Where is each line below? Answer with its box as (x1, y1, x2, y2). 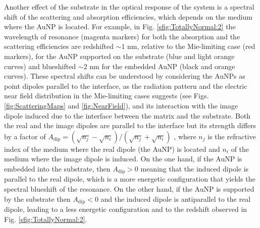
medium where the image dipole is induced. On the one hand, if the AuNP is (4, 153, 242, 164)
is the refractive (207, 131, 256, 141)
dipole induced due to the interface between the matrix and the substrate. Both (4, 110, 251, 121)
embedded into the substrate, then (4, 163, 111, 174)
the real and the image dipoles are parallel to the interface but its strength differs (4, 120, 256, 131)
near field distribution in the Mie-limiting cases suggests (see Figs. (4, 90, 209, 101)
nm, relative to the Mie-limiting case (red (127, 41, 255, 51)
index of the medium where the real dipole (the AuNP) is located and (4, 143, 220, 154)
